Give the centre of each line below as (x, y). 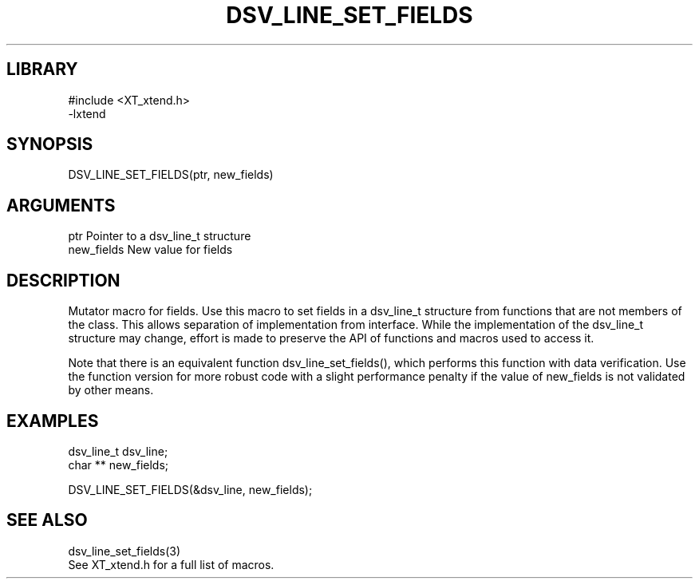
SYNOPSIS (50, 144)
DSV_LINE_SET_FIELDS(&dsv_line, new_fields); (190, 489)
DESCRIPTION (63, 280)
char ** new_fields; (118, 464)
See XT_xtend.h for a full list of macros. (171, 564)
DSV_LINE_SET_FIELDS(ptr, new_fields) (171, 175)
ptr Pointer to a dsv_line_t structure (160, 236)
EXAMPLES (53, 421)
